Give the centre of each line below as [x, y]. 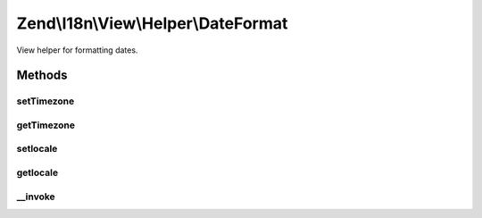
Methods [42, 75]
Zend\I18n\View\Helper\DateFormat [152, 23]
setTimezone [46, 101]
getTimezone [46, 125]
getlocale [37, 172]
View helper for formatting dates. [77, 50]
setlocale [37, 149]
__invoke [36, 197]
